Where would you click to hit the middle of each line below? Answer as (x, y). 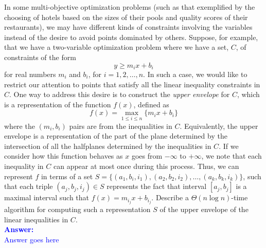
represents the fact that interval (157, 186)
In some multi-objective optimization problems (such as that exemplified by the (130, 7)
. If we (229, 146)
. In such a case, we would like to (195, 74)
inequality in (24, 166)
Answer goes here (32, 240)
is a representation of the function (58, 104)
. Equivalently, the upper (219, 126)
